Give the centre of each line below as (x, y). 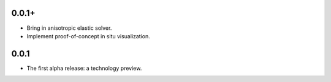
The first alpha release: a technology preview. (84, 68)
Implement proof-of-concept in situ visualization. (88, 36)
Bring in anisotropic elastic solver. (69, 28)
